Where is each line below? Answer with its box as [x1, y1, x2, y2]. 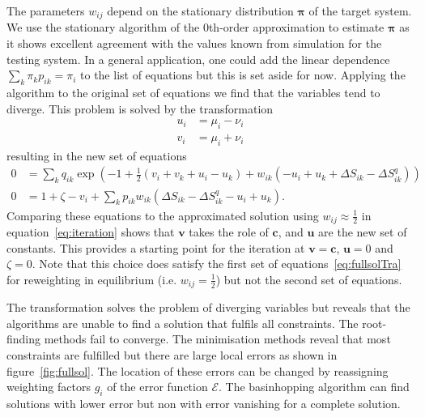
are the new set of [318, 223, 407, 240]
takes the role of [189, 223, 269, 240]
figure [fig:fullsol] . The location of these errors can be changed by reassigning [6, 362, 389, 379]
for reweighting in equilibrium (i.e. [6, 270, 177, 287]
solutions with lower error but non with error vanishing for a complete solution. [6, 394, 401, 411]
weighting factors [6, 378, 91, 395]
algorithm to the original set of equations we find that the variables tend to [6, 84, 380, 101]
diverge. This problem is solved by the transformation [6, 100, 274, 117]
